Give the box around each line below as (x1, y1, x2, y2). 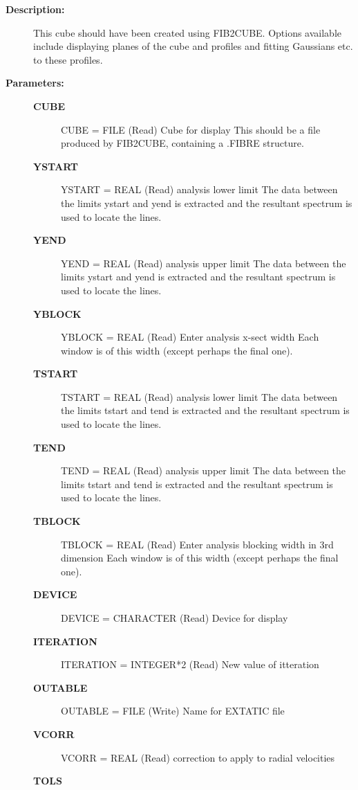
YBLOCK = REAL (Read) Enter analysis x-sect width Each (61, 330, 319, 344)
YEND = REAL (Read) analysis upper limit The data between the (61, 255, 346, 270)
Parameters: (6, 75, 64, 90)
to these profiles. (33, 52, 103, 66)
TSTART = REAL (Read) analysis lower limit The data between (61, 389, 338, 404)
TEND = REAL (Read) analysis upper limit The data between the (61, 463, 346, 478)
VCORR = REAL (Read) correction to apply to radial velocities (61, 750, 335, 764)
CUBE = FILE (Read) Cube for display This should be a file (61, 122, 321, 136)
